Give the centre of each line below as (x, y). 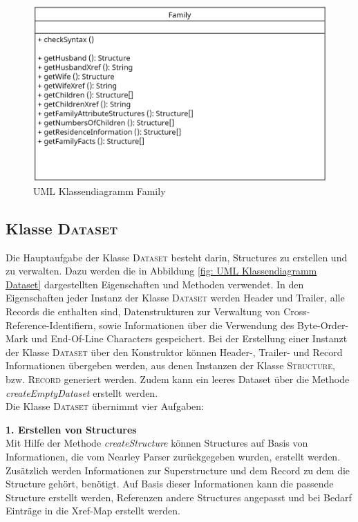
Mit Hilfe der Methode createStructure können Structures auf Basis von (157, 443)
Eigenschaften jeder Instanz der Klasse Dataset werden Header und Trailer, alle (175, 298)
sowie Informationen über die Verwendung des (197, 325)
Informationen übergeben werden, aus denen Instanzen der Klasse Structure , (170, 365)
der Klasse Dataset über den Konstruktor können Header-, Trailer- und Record (174, 352)
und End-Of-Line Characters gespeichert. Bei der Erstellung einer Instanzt (189, 338)
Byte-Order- (323, 325)
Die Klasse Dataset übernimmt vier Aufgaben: (105, 406)
